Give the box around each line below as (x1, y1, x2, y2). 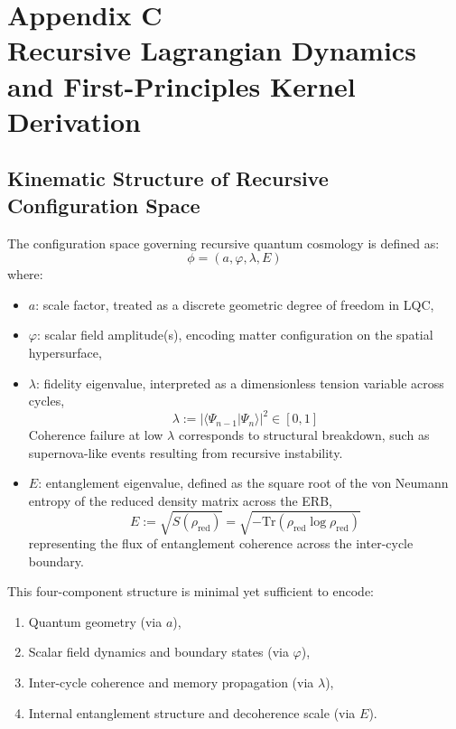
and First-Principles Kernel (7, 67, 356, 104)
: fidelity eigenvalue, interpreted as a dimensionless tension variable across (35, 373, 444, 392)
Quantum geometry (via (28, 612, 163, 631)
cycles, (28, 391, 65, 410)
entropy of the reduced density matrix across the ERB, (28, 491, 332, 509)
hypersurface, (28, 342, 102, 361)
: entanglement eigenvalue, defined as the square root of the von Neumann (38, 473, 449, 492)
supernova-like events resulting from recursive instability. (28, 443, 343, 462)
